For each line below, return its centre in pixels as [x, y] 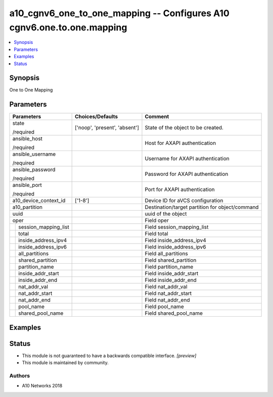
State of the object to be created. [184, 128]
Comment [157, 117]
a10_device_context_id [39, 201]
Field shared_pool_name [174, 313]
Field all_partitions [166, 254]
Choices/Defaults [97, 117]
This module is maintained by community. [65, 363]
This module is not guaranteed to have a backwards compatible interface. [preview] [109, 356]
